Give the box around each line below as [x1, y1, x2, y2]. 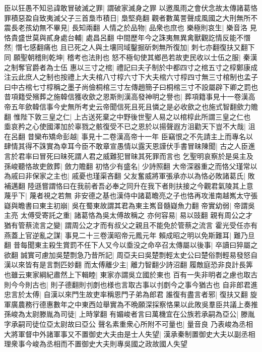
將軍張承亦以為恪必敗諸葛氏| [152, 170, 246, 181]
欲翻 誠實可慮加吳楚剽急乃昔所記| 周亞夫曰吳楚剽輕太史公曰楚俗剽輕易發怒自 [4, 249, 258, 260]
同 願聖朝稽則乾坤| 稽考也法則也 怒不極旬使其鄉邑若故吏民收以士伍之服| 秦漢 [4, 51, 257, 62]
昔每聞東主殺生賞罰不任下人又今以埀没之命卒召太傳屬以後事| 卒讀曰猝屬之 [13, 240, 258, 250]
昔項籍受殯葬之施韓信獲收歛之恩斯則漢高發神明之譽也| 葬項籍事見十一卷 [4, 91, 241, 102]
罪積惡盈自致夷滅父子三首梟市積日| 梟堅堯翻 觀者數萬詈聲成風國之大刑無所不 [4, 12, 258, 23]
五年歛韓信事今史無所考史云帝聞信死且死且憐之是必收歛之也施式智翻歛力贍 [11, 101, 258, 111]
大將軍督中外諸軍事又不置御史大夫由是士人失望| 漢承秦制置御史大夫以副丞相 [4, 328, 255, 339]
